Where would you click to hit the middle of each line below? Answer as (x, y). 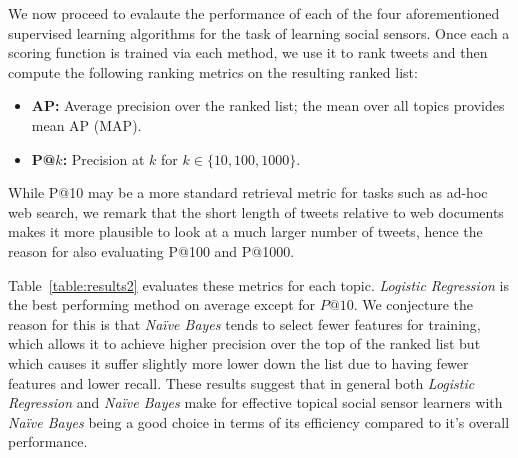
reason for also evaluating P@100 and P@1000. (151, 250)
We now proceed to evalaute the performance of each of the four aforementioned (254, 13)
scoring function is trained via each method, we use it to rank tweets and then (248, 52)
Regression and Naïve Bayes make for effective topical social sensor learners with (255, 402)
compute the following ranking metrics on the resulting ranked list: (213, 71)
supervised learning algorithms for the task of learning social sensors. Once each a (259, 32)
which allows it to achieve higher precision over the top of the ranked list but (244, 343)
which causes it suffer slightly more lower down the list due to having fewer (238, 362)
